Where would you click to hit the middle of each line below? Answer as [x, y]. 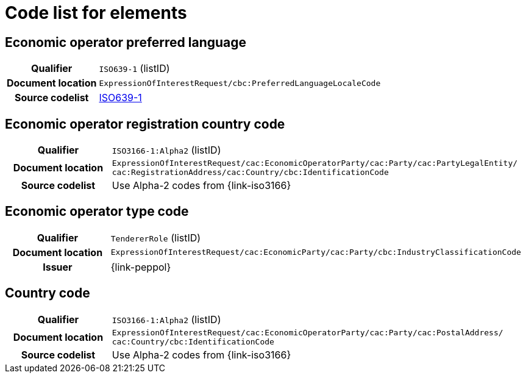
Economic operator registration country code [145, 124]
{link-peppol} [141, 267]
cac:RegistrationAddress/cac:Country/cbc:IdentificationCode [250, 173]
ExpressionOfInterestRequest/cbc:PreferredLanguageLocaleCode [240, 83]
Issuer [58, 267]
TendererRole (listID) [156, 237]
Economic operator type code [97, 212]
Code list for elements [96, 13]
